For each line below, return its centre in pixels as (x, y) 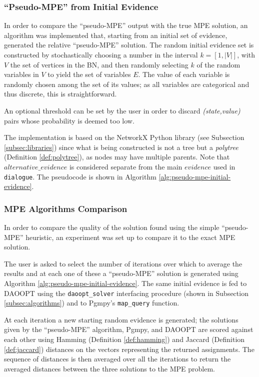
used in (224, 166)
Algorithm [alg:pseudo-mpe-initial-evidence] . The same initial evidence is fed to (125, 283)
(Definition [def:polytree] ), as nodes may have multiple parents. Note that (117, 157)
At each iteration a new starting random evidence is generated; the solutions (121, 319)
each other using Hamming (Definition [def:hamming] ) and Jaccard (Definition (124, 339)
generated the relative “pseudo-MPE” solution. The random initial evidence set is (129, 45)
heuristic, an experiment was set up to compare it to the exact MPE (130, 237)
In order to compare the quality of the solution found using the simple (112, 227)
